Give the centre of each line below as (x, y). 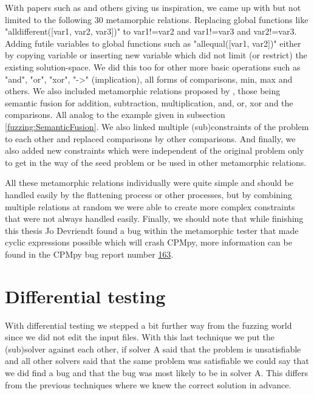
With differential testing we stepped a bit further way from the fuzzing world (148, 325)
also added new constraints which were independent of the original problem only (155, 150)
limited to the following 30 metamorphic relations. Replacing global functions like (157, 19)
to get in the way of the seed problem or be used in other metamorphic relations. (156, 162)
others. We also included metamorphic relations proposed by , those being (143, 91)
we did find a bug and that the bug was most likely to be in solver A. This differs (156, 372)
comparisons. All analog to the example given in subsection (115, 115)
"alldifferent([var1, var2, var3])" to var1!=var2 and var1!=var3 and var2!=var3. (151, 31)
